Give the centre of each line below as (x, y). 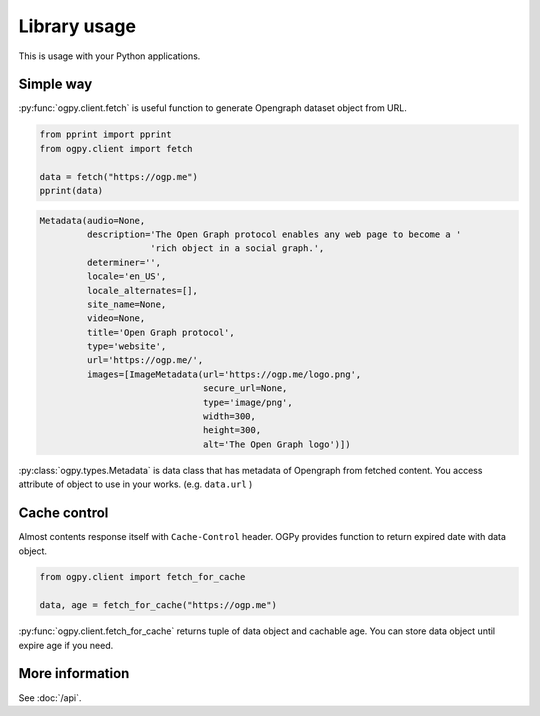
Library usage (77, 26)
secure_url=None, (245, 388)
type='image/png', (248, 402)
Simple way (55, 84)
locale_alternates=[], (142, 290)
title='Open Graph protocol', (160, 332)
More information (74, 673)
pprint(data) (71, 190)
